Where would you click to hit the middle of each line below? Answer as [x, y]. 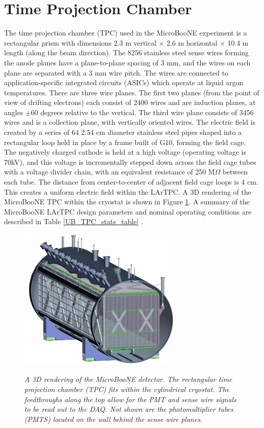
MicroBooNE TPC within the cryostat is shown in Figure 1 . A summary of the [127, 202]
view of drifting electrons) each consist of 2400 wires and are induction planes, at [130, 102]
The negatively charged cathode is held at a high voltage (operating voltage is [125, 152]
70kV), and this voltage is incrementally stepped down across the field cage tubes [130, 162]
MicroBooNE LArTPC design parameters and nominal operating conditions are [128, 211]
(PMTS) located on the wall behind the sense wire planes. [114, 419]
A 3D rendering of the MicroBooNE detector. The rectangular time [128, 379]
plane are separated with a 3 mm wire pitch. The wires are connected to [116, 72]
